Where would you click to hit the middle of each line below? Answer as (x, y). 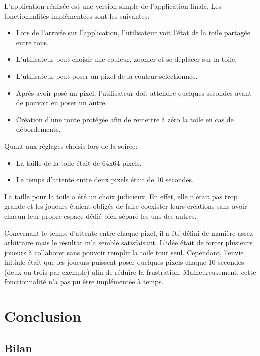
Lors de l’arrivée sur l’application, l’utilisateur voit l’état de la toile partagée (133, 33)
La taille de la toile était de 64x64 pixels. (79, 163)
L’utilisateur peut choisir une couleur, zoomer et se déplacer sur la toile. (127, 59)
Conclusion (43, 316)
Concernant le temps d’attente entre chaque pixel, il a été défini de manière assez (129, 232)
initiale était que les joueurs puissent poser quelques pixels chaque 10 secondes (124, 262)
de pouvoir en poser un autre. (62, 103)
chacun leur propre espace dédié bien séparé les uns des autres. (101, 215)
